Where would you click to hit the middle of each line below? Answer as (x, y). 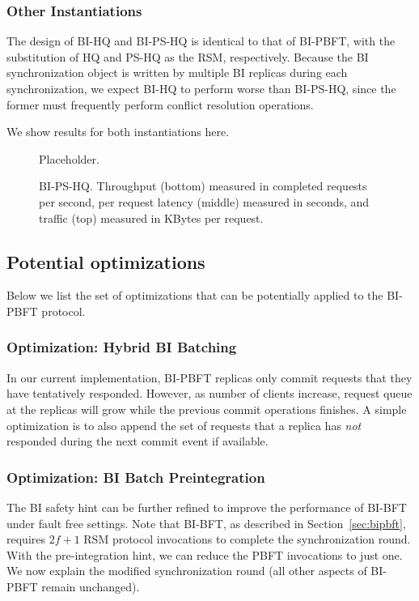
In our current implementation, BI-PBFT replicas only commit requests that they (209, 377)
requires (26, 539)
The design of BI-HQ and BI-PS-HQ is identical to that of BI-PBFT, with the (201, 41)
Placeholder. (69, 158)
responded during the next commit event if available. (138, 441)
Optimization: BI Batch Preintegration (136, 477)
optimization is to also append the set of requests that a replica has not (184, 425)
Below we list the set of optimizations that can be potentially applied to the (195, 295)
